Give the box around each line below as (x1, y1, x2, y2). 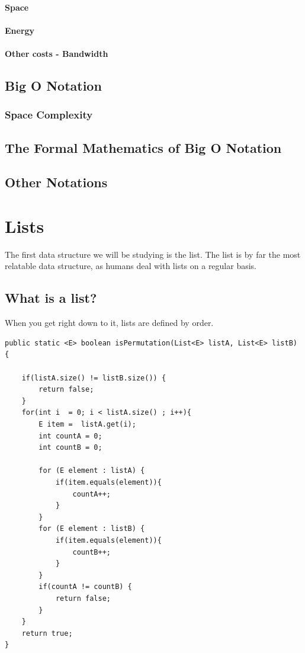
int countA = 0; (38, 431, 102, 440)
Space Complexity (5, 107, 93, 122)
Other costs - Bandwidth (5, 47, 108, 59)
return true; (21, 629, 73, 638)
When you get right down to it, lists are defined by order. (5, 316, 214, 329)
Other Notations (5, 173, 108, 191)
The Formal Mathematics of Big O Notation (5, 138, 282, 156)
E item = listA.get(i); (38, 420, 136, 429)
